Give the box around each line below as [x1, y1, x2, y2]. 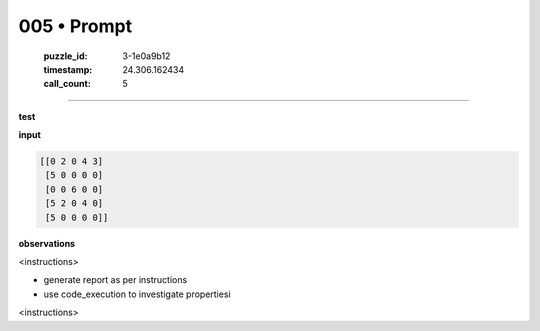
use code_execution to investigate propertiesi [43, 288, 231, 300]
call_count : [43, 78, 92, 90]
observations [18, 237, 75, 249]
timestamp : [43, 63, 93, 75]
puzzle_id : [43, 50, 88, 62]
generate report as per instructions [43, 274, 188, 286]
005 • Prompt [18, 15, 133, 37]
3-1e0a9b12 [122, 50, 171, 62]
